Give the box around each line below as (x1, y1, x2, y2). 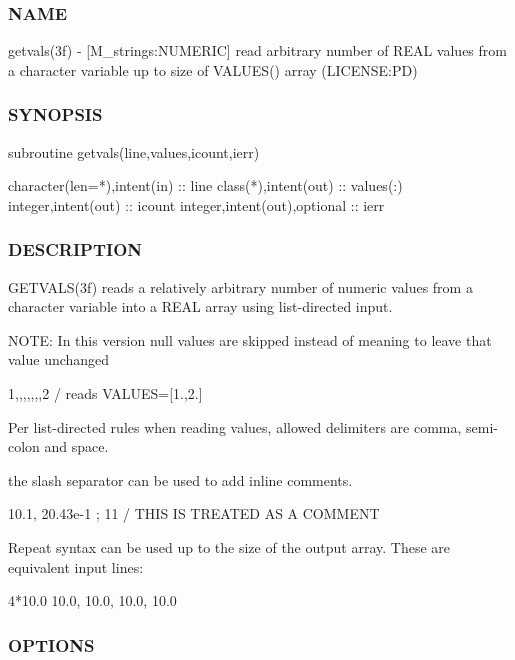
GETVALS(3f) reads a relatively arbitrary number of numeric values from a (8, 276, 473, 297)
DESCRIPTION (8, 237, 143, 262)
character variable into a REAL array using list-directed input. (8, 296, 393, 317)
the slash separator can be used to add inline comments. (8, 469, 353, 490)
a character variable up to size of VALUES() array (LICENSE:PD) (8, 59, 418, 80)
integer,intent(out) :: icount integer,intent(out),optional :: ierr (8, 194, 385, 215)
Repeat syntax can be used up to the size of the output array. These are (8, 536, 450, 557)
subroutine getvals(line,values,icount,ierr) (8, 141, 260, 162)
